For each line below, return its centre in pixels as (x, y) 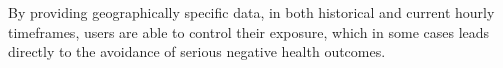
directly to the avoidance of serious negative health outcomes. (197, 51)
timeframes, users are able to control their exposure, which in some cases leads (249, 31)
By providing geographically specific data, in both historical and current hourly (251, 12)
